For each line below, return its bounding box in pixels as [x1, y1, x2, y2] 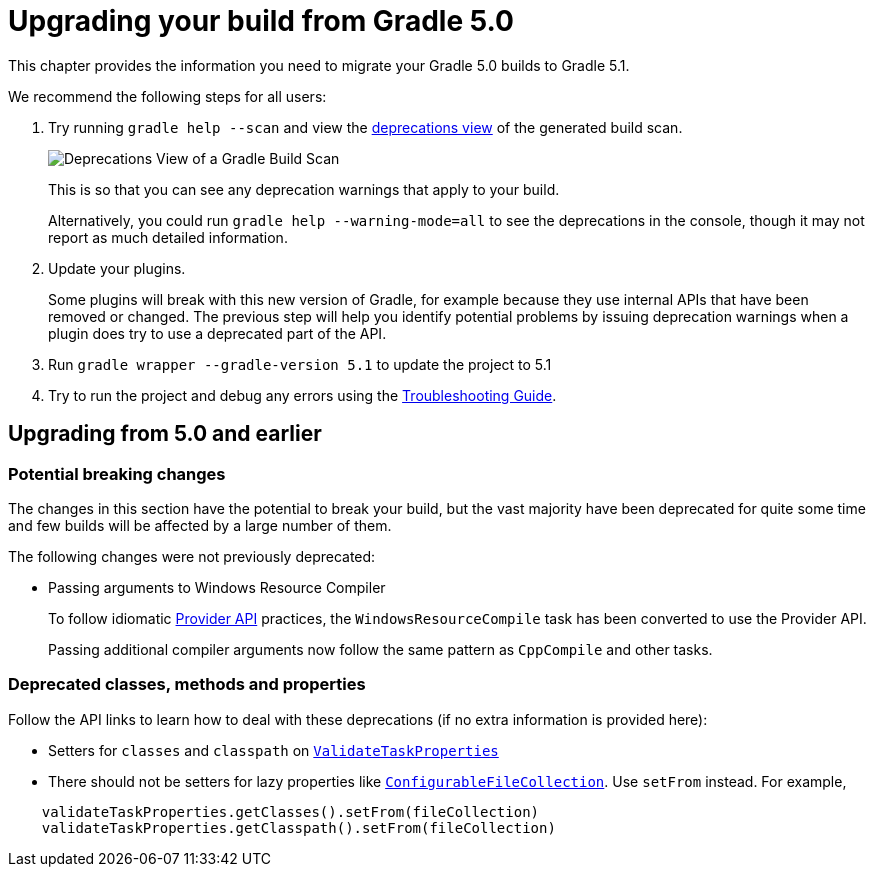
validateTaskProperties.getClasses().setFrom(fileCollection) [41, 803, 540, 820]
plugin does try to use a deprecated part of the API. [48, 324, 387, 342]
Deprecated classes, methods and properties [8, 674, 366, 695]
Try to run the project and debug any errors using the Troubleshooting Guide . [48, 386, 557, 404]
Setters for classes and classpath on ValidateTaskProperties [48, 741, 499, 759]
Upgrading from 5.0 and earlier [8, 421, 322, 447]
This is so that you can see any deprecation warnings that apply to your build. [48, 180, 560, 198]
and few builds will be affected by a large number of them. [8, 516, 392, 534]
